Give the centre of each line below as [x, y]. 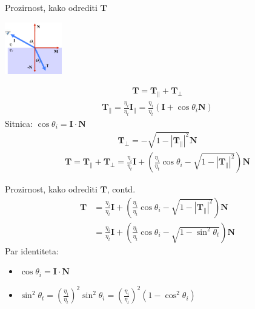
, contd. [121, 189]
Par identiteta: [32, 250]
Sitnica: [19, 123]
